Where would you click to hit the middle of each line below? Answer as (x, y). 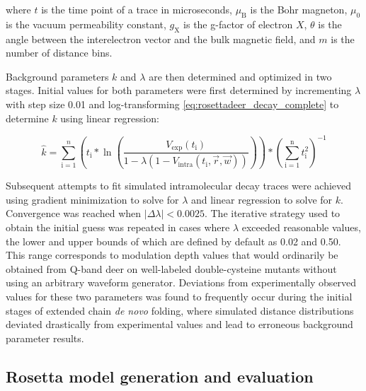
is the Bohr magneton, (299, 9)
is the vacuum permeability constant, (86, 24)
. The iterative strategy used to (272, 213)
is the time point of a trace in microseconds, (137, 9)
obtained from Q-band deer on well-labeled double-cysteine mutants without (171, 268)
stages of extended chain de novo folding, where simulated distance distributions (180, 310)
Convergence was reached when (74, 213)
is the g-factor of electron (238, 24)
